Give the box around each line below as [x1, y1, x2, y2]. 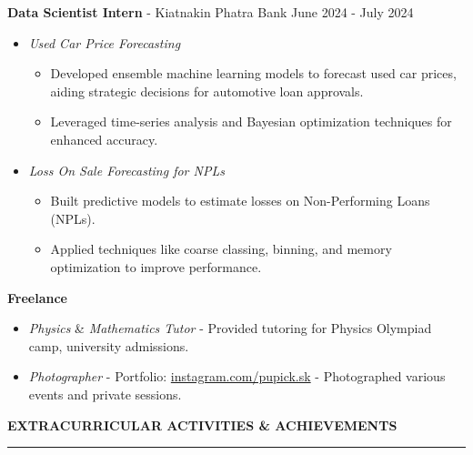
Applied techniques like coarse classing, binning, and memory [50, 239, 392, 258]
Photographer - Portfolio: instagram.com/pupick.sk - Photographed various [28, 367, 446, 386]
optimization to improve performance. [50, 257, 262, 276]
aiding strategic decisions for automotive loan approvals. [50, 81, 364, 100]
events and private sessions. [28, 384, 182, 403]
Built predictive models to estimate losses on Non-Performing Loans [50, 191, 430, 210]
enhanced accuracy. [50, 129, 158, 148]
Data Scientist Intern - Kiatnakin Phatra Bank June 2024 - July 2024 [7, 3, 414, 21]
